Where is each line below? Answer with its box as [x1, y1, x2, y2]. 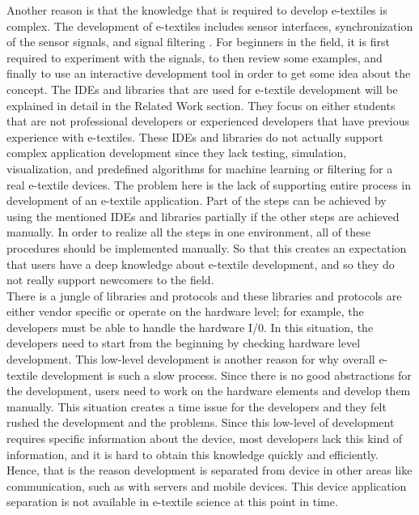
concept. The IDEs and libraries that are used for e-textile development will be [6, 80, 398, 97]
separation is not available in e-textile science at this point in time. [6, 493, 338, 510]
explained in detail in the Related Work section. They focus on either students [6, 96, 396, 113]
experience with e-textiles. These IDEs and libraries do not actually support [6, 128, 383, 145]
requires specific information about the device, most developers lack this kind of [6, 430, 402, 447]
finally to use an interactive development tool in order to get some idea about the [6, 65, 411, 82]
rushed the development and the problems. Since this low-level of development [6, 414, 395, 431]
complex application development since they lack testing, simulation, [6, 144, 347, 161]
